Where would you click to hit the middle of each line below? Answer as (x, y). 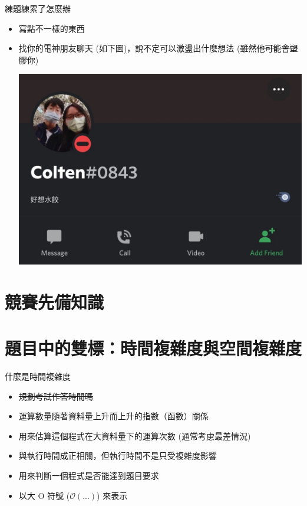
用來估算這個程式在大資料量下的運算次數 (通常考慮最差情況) (135, 435)
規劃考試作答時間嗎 (56, 396)
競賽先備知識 (55, 301)
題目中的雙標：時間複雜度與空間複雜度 (153, 348)
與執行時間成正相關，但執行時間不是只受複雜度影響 (118, 456)
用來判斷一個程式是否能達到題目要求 (89, 476)
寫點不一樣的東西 (52, 28)
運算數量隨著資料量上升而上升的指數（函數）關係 (113, 416)
